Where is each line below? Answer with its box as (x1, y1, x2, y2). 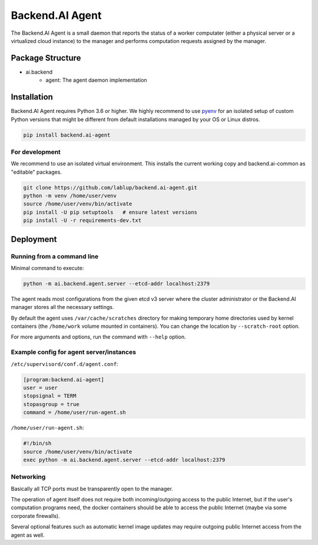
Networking (11, 473, 46, 481)
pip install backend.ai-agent (23, 131, 111, 138)
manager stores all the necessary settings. (11, 304, 114, 311)
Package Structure (11, 53, 81, 63)
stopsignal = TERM (23, 393, 77, 400)
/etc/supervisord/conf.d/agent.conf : (11, 360, 118, 367)
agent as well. (11, 531, 45, 539)
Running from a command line (11, 252, 99, 260)
